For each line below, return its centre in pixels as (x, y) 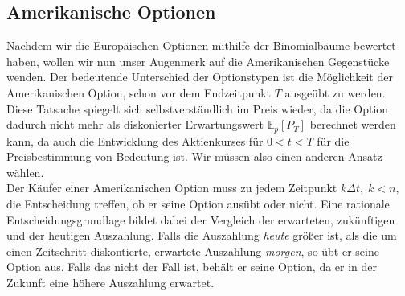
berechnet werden (353, 124)
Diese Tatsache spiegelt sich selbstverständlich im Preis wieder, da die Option (198, 108)
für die (333, 140)
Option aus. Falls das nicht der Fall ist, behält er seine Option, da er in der (192, 267)
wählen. (25, 172)
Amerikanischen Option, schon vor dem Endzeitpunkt (139, 92)
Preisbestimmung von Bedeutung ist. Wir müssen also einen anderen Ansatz (194, 156)
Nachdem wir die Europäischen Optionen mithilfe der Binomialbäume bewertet (201, 45)
